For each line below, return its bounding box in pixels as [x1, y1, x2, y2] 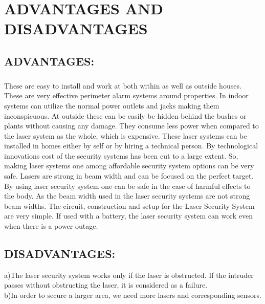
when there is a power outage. [4, 221, 98, 231]
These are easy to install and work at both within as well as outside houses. [4, 80, 241, 91]
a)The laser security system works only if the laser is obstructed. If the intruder [4, 269, 254, 280]
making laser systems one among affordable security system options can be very [4, 160, 254, 171]
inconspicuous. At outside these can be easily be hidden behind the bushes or [4, 110, 247, 121]
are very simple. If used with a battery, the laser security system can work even [4, 210, 253, 221]
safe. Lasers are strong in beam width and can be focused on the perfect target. [4, 170, 254, 181]
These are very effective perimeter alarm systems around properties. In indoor [4, 90, 249, 101]
